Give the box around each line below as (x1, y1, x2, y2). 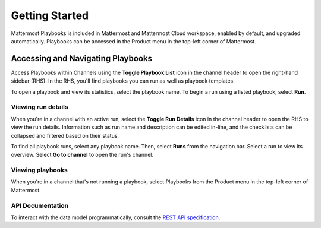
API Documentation (11, 201, 69, 210)
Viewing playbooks (11, 166, 68, 175)
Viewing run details (11, 103, 68, 111)
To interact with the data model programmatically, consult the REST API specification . (11, 214, 221, 221)
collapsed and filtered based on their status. (11, 132, 119, 139)
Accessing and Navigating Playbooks (11, 53, 153, 64)
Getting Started (11, 9, 89, 22)
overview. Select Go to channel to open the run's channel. (11, 151, 154, 159)
